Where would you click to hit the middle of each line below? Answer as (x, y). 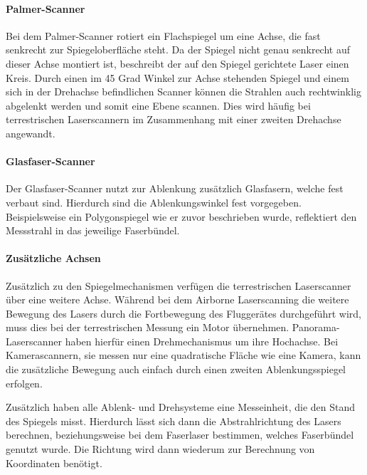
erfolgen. (24, 383)
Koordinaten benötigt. (54, 463)
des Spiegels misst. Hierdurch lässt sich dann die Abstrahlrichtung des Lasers (174, 421)
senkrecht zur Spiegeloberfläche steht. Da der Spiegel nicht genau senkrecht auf (178, 49)
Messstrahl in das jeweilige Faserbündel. (93, 230)
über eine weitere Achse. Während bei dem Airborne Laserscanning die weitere (177, 299)
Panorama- (316, 327)
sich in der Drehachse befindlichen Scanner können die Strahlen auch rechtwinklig (183, 92)
